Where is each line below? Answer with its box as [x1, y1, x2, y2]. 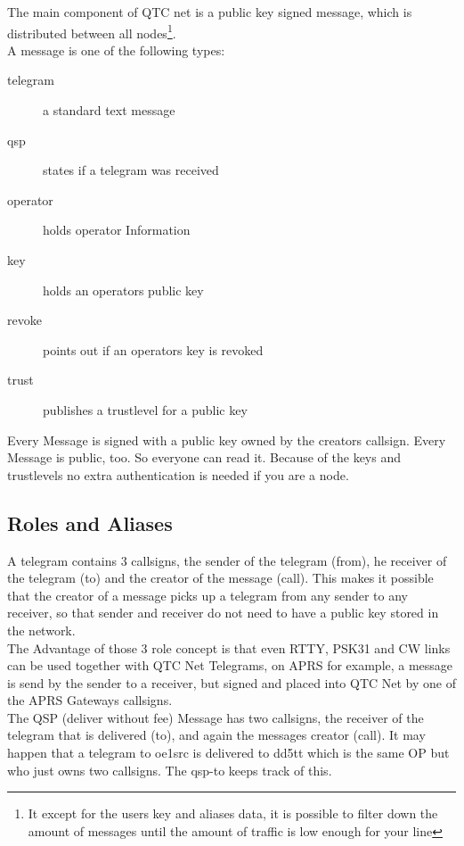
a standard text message [43, 101, 175, 120]
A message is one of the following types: [7, 40, 225, 59]
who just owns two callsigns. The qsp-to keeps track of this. [7, 760, 332, 779]
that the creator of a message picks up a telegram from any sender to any [7, 585, 409, 604]
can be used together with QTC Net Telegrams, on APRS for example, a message [7, 656, 453, 675]
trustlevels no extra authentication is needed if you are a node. [7, 465, 349, 484]
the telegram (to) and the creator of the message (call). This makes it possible [7, 568, 434, 587]
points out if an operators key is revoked [43, 340, 264, 359]
